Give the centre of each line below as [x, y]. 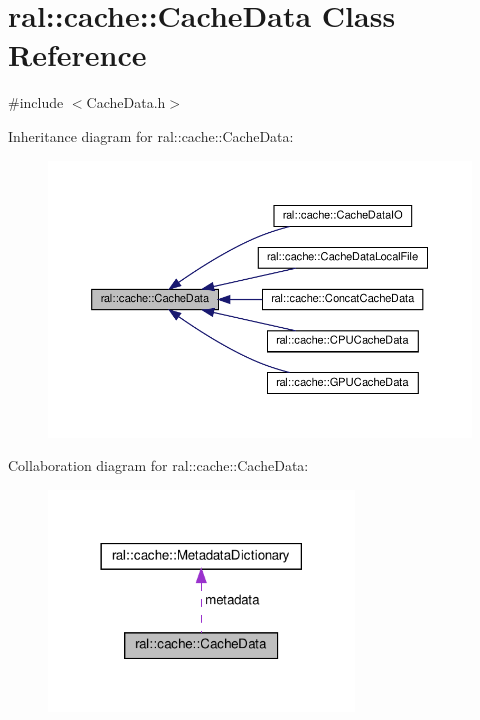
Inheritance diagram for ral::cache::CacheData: [151, 135]
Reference [77, 54]
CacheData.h [126, 102]
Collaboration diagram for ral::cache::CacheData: [158, 465]
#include [36, 102]
